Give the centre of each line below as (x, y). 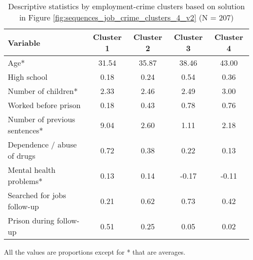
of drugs (22, 156)
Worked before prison (44, 105)
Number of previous (42, 119)
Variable (24, 42)
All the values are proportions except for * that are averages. (95, 252)
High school (28, 77)
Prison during (31, 220)
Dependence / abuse (42, 144)
